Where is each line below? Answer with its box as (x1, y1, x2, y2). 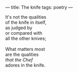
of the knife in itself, (5, 20, 47, 25)
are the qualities (5, 51, 39, 57)
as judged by (5, 25, 32, 31)
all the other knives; (5, 35, 47, 41)
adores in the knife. (5, 62, 46, 68)
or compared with (5, 30, 43, 36)
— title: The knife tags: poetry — (5, 5, 73, 10)
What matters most (5, 46, 45, 52)
